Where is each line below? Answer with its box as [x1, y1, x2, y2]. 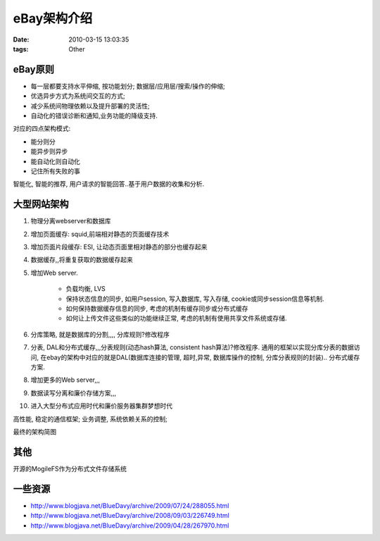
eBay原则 [13, 63, 54, 75]
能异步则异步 [30, 147, 68, 156]
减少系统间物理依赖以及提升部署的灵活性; [30, 101, 151, 110]
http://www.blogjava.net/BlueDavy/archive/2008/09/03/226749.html [30, 511, 230, 520]
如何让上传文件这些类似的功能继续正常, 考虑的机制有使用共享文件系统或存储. [65, 314, 288, 323]
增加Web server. [30, 268, 78, 277]
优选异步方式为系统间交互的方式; [30, 92, 126, 100]
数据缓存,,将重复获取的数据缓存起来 [30, 256, 134, 264]
